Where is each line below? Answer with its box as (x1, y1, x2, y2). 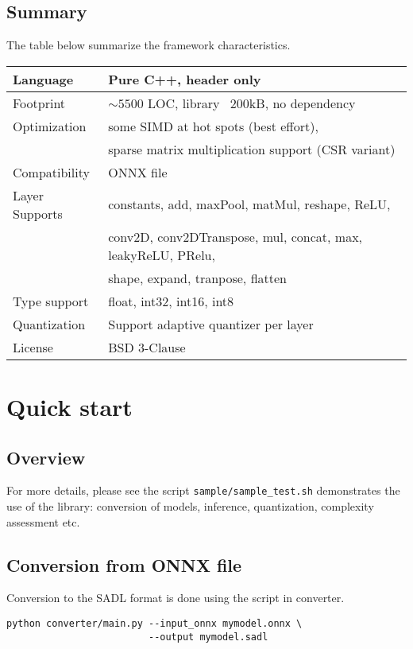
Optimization (13, 116, 87, 135)
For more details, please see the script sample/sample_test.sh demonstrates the (6, 482, 400, 499)
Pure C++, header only (108, 69, 261, 88)
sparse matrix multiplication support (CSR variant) (108, 139, 396, 158)
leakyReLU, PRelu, (108, 245, 215, 264)
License (13, 337, 53, 356)
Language (13, 69, 74, 88)
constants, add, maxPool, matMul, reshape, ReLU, (108, 195, 391, 214)
